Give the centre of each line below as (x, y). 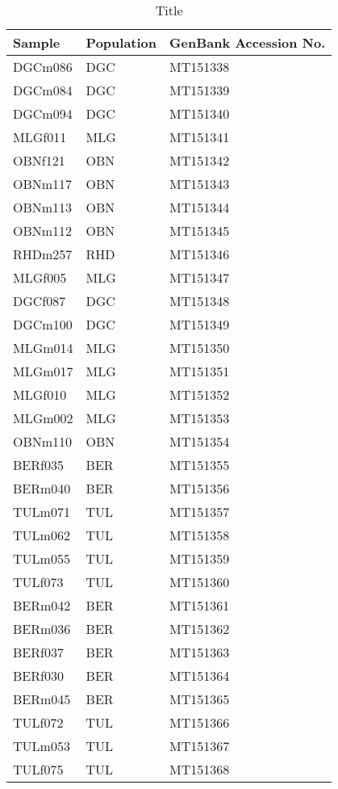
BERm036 (42, 629)
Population (121, 42)
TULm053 (42, 746)
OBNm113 (43, 207)
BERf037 (38, 652)
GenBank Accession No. (248, 42)
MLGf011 (40, 137)
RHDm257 (43, 254)
